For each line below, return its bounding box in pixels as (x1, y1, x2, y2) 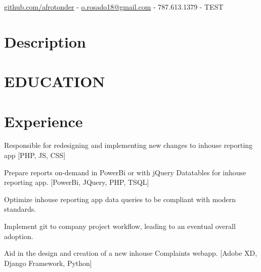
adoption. (4, 230, 33, 241)
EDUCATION (4, 71, 105, 92)
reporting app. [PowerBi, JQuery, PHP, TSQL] (4, 177, 149, 187)
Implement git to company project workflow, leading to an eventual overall (4, 221, 236, 231)
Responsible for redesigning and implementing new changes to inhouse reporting (4, 140, 253, 150)
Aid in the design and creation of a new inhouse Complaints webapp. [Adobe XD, (4, 248, 257, 258)
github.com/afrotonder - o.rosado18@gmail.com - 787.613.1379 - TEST (4, 2, 224, 12)
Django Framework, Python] (4, 257, 92, 268)
